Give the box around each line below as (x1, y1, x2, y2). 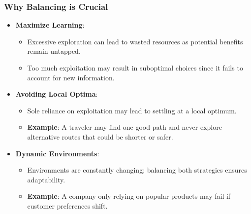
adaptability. (27, 174, 65, 184)
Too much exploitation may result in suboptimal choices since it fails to (27, 63, 243, 72)
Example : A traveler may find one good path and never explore (27, 122, 222, 132)
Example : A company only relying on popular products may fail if (27, 191, 231, 201)
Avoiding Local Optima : (15, 89, 98, 99)
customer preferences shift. (27, 200, 108, 211)
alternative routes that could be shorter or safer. (27, 131, 173, 142)
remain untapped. (27, 46, 81, 56)
